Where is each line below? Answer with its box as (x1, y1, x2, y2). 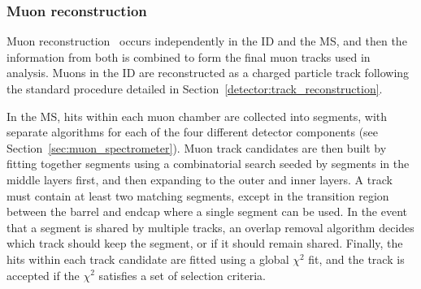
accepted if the (7, 266, 80, 283)
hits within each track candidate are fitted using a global (7, 250, 289, 267)
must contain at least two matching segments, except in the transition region (7, 187, 389, 204)
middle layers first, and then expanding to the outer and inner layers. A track (7, 170, 393, 188)
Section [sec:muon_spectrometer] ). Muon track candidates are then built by (7, 139, 387, 156)
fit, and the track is (308, 250, 405, 267)
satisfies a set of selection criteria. (98, 266, 266, 283)
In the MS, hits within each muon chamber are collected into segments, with (7, 107, 388, 124)
